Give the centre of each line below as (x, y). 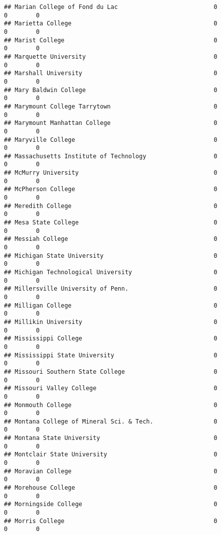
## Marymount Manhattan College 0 (111, 123)
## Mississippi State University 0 (111, 355)
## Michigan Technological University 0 (111, 272)
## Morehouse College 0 (111, 488)
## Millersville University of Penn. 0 (111, 289)
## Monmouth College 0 (111, 405)
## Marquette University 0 (111, 56)
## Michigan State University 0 (111, 256)
